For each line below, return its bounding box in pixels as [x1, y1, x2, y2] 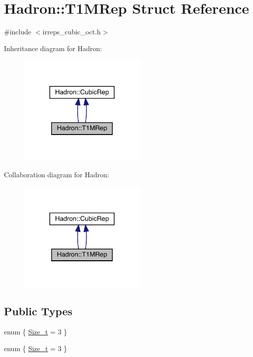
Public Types [4, 303, 73, 319]
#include [4, 27, 32, 37]
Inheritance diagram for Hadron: [4, 43, 102, 53]
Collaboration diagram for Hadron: [4, 169, 109, 180]
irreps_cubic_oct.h [42, 27, 101, 37]
